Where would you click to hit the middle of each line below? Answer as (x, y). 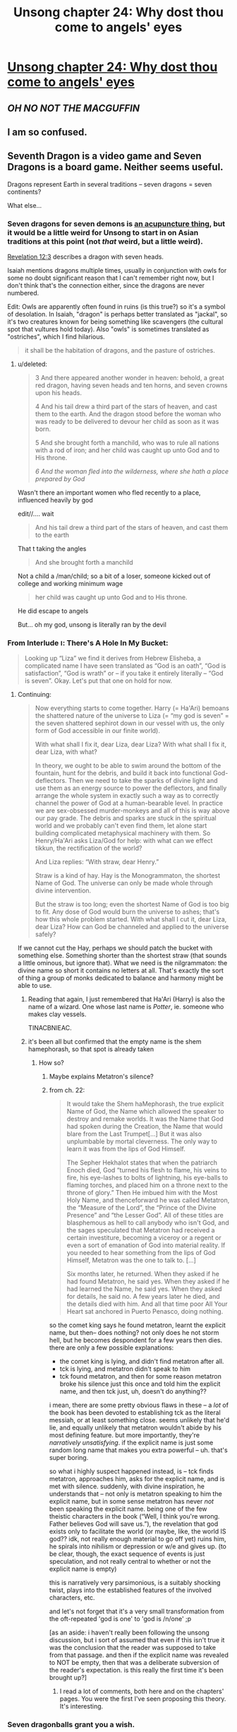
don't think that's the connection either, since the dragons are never (106, 285)
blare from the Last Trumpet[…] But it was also (134, 1134)
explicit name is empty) (83, 1569)
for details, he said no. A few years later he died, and (143, 1297)
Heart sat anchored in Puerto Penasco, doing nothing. (145, 1312)
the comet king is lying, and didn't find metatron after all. (142, 1362)
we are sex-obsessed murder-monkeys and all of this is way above (132, 811)
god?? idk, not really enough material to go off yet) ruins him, (138, 1539)
